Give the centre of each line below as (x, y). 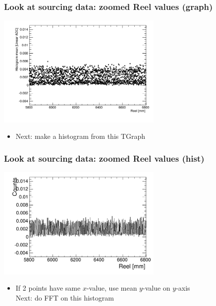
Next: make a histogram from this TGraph (81, 136)
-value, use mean (112, 288)
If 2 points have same (48, 288)
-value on (156, 288)
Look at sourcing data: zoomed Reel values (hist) (104, 158)
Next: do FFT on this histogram (65, 297)
